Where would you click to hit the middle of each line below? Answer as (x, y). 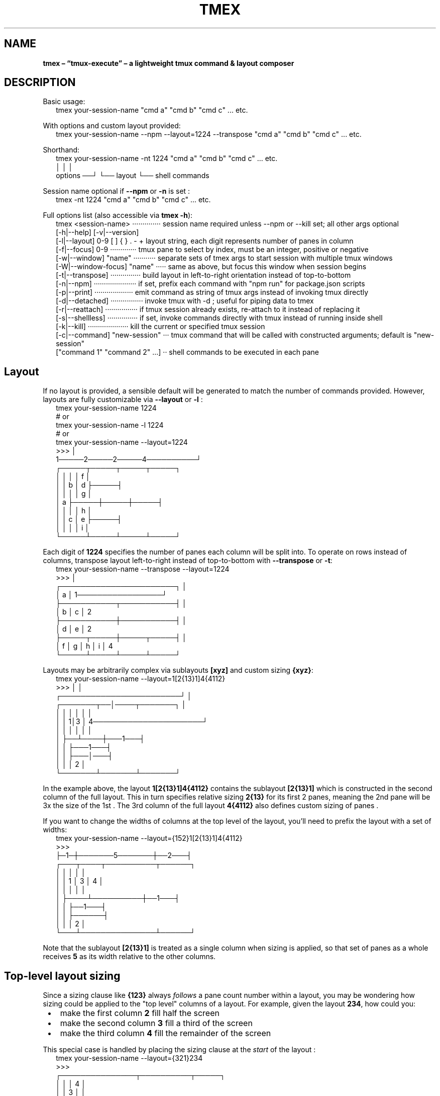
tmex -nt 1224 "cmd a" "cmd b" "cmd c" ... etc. (133, 200)
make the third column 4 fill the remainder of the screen (166, 1033)
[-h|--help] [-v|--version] (97, 232)
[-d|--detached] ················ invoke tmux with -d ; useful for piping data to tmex (185, 301)
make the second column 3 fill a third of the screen (156, 1023)
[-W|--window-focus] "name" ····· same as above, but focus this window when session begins (211, 267)
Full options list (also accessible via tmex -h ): (118, 215)
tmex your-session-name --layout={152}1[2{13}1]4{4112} (149, 838)
